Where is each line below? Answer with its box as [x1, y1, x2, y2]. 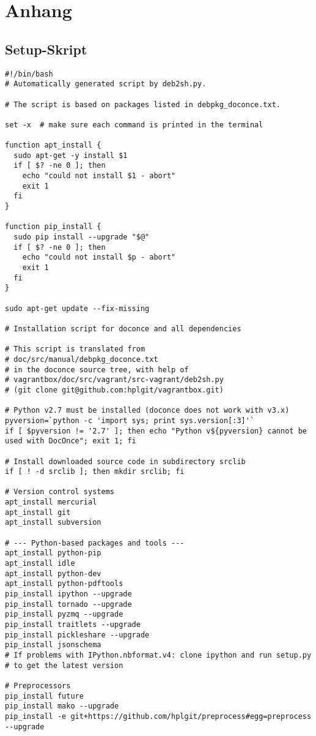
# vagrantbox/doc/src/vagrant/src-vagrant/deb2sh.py [5, 375, 224, 385]
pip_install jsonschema [5, 640, 101, 650]
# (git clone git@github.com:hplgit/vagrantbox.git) [5, 385, 224, 394]
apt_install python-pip [5, 549, 101, 558]
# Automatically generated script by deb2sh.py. [5, 80, 207, 89]
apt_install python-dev [5, 569, 101, 578]
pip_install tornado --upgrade [5, 599, 132, 609]
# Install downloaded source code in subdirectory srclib [5, 457, 246, 466]
